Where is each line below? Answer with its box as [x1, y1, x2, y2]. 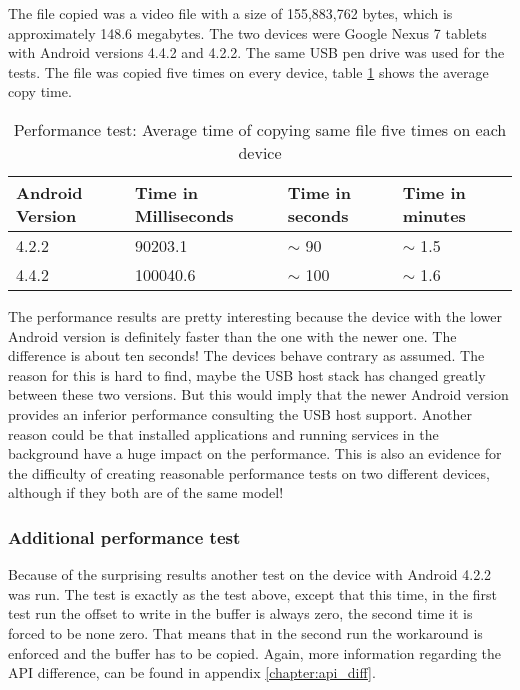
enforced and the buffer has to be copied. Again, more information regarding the [8, 642, 502, 663]
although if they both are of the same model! [8, 482, 284, 503]
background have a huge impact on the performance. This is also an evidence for [8, 443, 502, 464]
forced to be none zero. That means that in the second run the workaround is [8, 622, 483, 643]
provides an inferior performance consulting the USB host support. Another [8, 403, 473, 424]
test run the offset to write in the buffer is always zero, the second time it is [8, 603, 473, 624]
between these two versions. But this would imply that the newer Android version [8, 384, 509, 405]
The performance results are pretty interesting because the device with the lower [8, 305, 503, 326]
